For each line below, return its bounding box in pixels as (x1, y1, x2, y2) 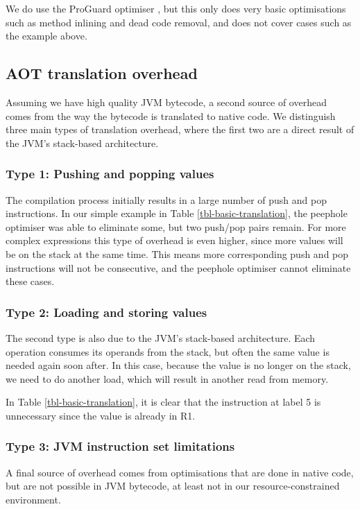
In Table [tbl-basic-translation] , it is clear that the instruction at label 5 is (6, 395, 321, 409)
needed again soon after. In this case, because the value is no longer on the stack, (6, 358, 351, 372)
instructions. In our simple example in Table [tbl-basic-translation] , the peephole (6, 206, 348, 221)
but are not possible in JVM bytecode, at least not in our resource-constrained (6, 478, 340, 493)
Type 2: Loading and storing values (6, 303, 207, 320)
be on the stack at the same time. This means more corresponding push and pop (6, 246, 349, 261)
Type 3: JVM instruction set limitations (6, 438, 235, 455)
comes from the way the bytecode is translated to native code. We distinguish (6, 108, 336, 123)
